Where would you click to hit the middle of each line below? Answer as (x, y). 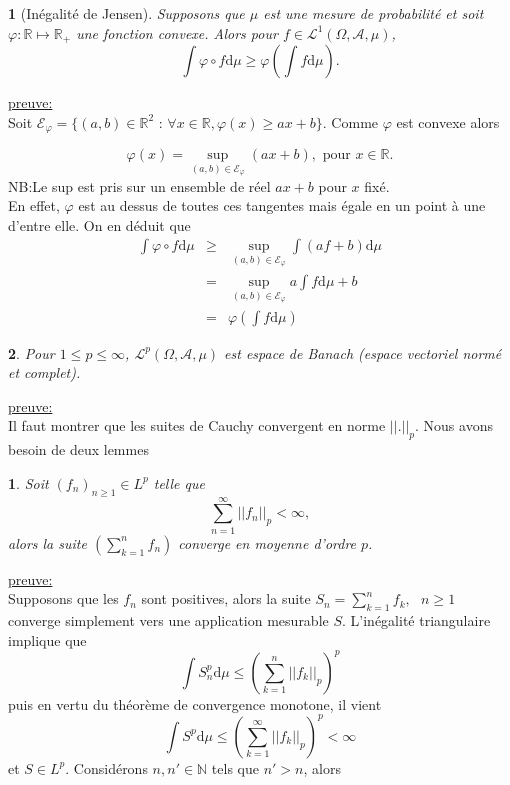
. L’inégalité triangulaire (416, 620)
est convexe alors (448, 121)
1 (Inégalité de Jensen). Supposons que (126, 13)
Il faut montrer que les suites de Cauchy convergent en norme (197, 425)
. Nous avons (454, 425)
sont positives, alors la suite (226, 598)
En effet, (34, 205)
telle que (179, 482)
